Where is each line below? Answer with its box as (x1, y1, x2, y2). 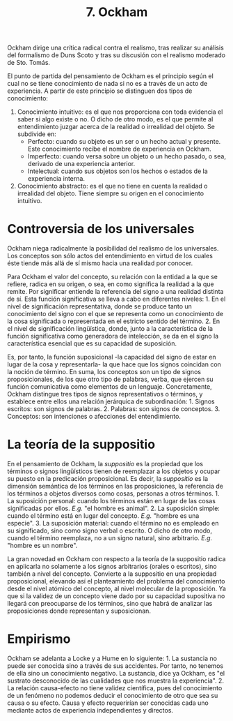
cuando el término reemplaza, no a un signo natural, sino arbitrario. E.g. (7, 534, 213, 542)
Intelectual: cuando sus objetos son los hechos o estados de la (27, 167, 209, 175)
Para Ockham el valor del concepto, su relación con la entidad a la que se (7, 273, 218, 281)
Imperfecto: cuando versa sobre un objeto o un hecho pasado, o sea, (27, 152, 226, 161)
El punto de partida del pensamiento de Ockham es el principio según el (7, 72, 214, 80)
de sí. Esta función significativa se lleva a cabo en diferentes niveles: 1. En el (7, 295, 226, 304)
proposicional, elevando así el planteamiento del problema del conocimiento (7, 577, 225, 586)
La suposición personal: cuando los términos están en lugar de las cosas (7, 497, 216, 505)
